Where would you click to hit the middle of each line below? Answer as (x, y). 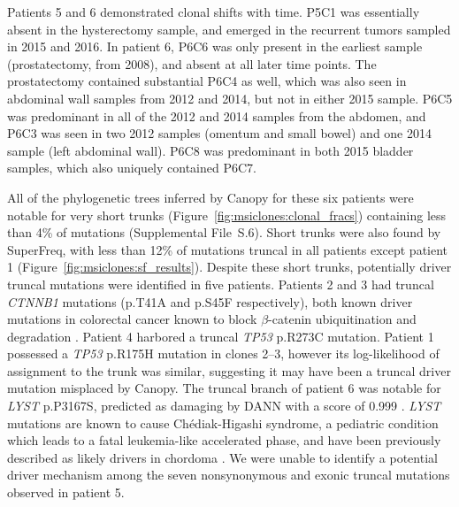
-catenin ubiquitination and (342, 319)
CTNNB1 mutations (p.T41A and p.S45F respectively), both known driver (210, 301)
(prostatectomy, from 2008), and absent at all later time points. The (192, 63)
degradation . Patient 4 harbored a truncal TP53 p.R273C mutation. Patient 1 (221, 336)
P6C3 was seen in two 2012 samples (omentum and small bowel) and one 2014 (220, 133)
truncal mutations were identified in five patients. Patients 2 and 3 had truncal (221, 284)
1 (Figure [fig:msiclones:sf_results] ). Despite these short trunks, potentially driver (229, 267)
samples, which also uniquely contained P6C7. (132, 168)
